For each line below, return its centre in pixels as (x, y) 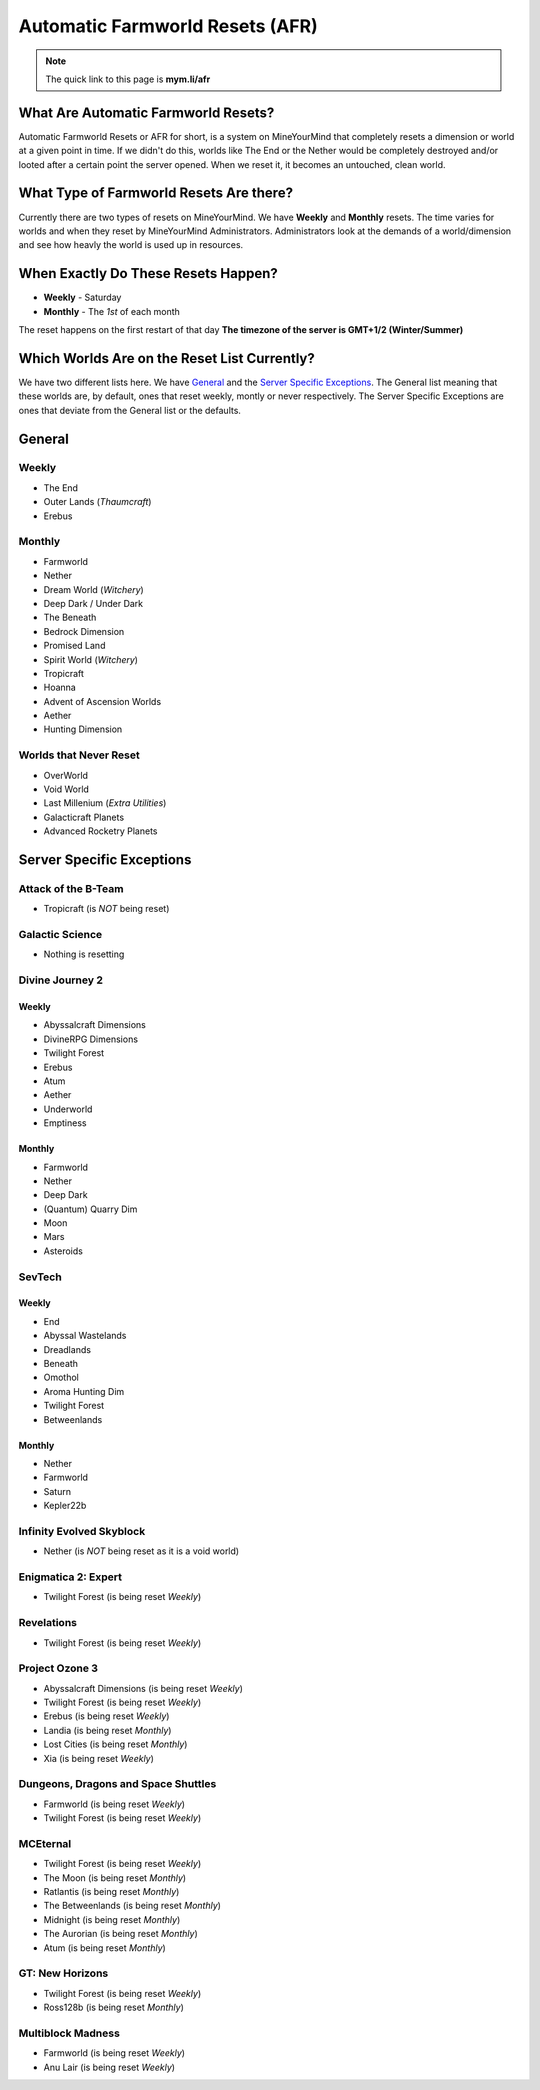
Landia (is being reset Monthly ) (107, 1730)
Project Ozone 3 (58, 1668)
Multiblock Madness (69, 2033)
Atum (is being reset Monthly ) (105, 1947)
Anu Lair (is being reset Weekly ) (109, 2067)
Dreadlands (67, 1349)
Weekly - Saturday (82, 297)
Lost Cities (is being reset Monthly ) (115, 1744)
